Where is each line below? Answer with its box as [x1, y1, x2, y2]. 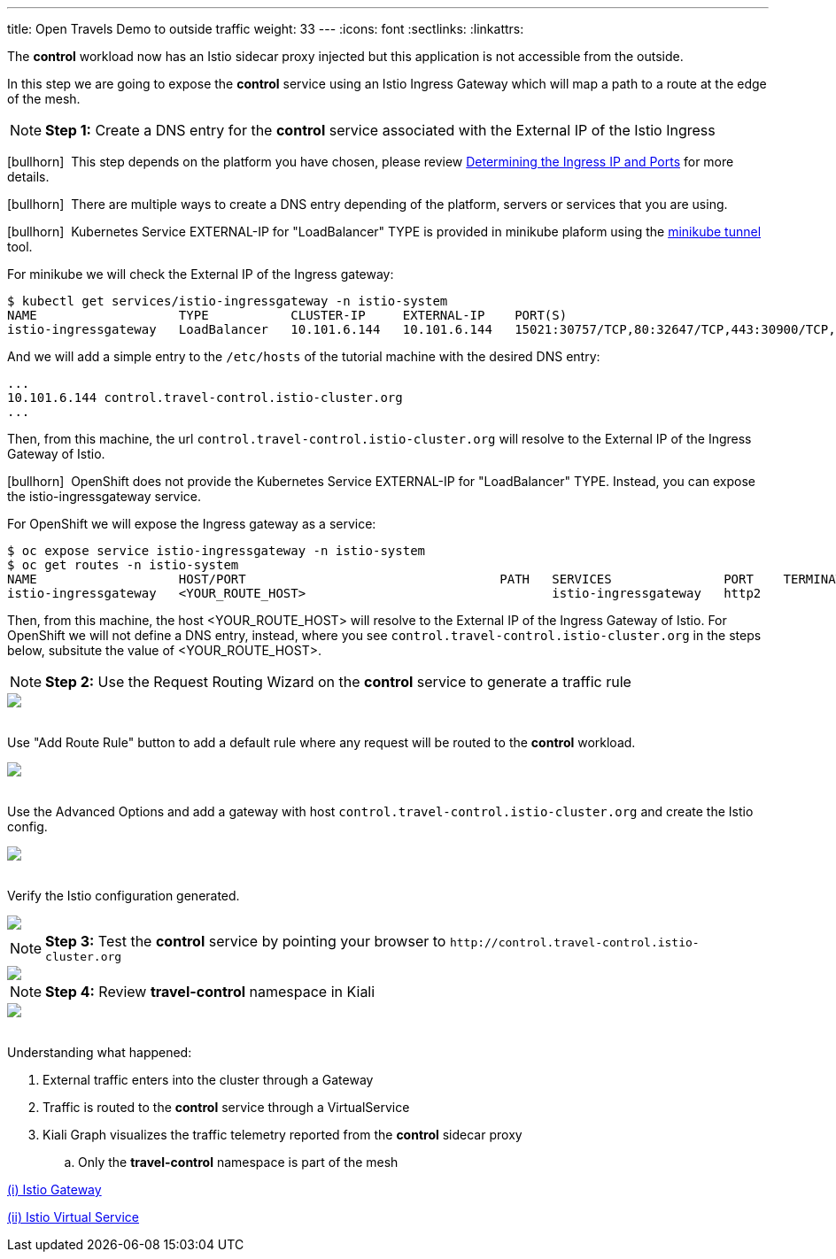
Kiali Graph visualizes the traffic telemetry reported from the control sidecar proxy [43, 1127, 522, 1142]
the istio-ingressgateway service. [7, 489, 201, 504]
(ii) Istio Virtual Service [7, 1209, 140, 1224]
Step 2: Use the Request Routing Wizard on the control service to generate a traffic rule [45, 673, 631, 691]
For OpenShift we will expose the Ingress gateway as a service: [7, 516, 376, 531]
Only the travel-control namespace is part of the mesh [78, 1155, 399, 1170]
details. [7, 169, 50, 184]
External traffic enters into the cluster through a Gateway [43, 1072, 374, 1087]
